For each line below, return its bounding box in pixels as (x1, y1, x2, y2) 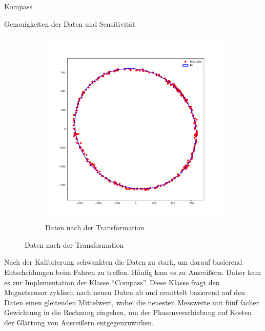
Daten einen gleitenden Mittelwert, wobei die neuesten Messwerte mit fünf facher (4, 297, 259, 307)
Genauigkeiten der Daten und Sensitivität (4, 18, 135, 29)
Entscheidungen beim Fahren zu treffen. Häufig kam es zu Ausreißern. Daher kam (4, 266, 261, 277)
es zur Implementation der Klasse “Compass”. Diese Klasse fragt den (4, 277, 220, 287)
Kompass (4, 1, 32, 11)
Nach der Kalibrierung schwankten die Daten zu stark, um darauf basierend (4, 256, 242, 267)
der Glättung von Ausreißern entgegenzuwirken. (4, 317, 154, 327)
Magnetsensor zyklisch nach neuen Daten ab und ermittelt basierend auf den (4, 287, 246, 298)
